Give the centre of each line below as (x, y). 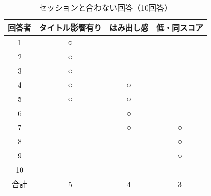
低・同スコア (180, 28)
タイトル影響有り (71, 28)
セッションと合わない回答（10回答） (106, 8)
